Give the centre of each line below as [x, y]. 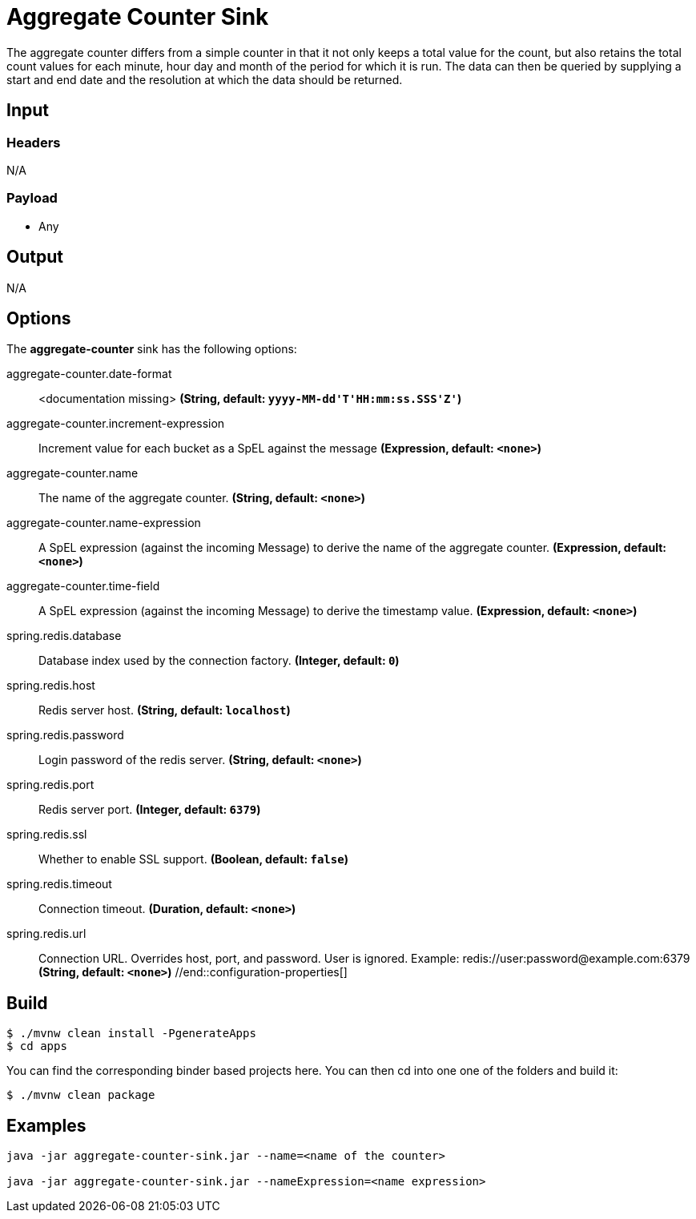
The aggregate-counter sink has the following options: [152, 349]
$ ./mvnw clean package [81, 1095]
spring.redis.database [64, 636]
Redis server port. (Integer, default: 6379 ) [150, 810]
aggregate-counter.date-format [89, 374]
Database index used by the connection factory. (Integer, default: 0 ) [219, 661]
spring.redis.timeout [59, 884]
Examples [46, 1125]
